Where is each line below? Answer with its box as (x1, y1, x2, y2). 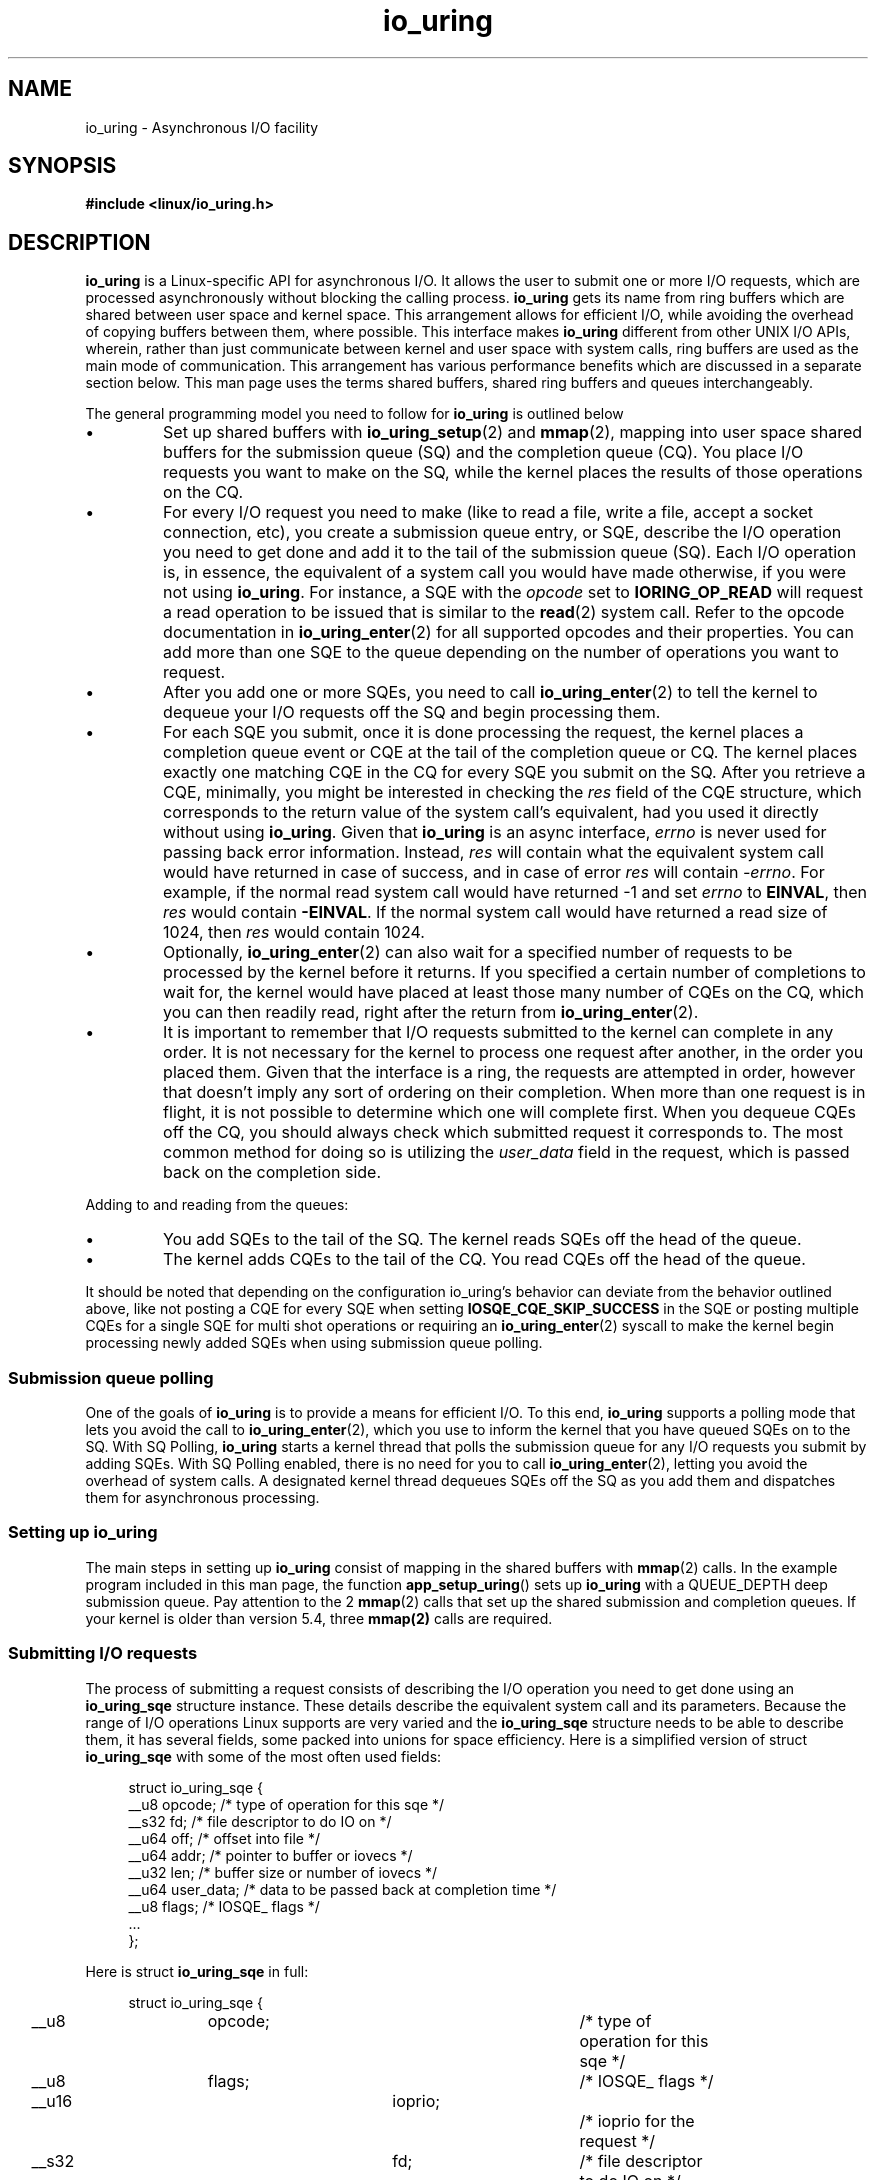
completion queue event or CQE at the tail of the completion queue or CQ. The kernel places (163, 742, 858, 763)
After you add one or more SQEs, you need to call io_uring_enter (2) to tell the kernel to (163, 682, 818, 703)
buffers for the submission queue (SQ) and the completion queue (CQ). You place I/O (163, 442, 804, 463)
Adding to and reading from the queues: (85, 1196, 349, 1214)
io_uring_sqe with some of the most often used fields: (85, 1747, 442, 1765)
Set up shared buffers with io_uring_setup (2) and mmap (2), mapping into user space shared (163, 422, 863, 443)
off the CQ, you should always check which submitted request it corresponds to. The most (163, 1122, 843, 1143)
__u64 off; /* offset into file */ (128, 1829, 320, 1847)
